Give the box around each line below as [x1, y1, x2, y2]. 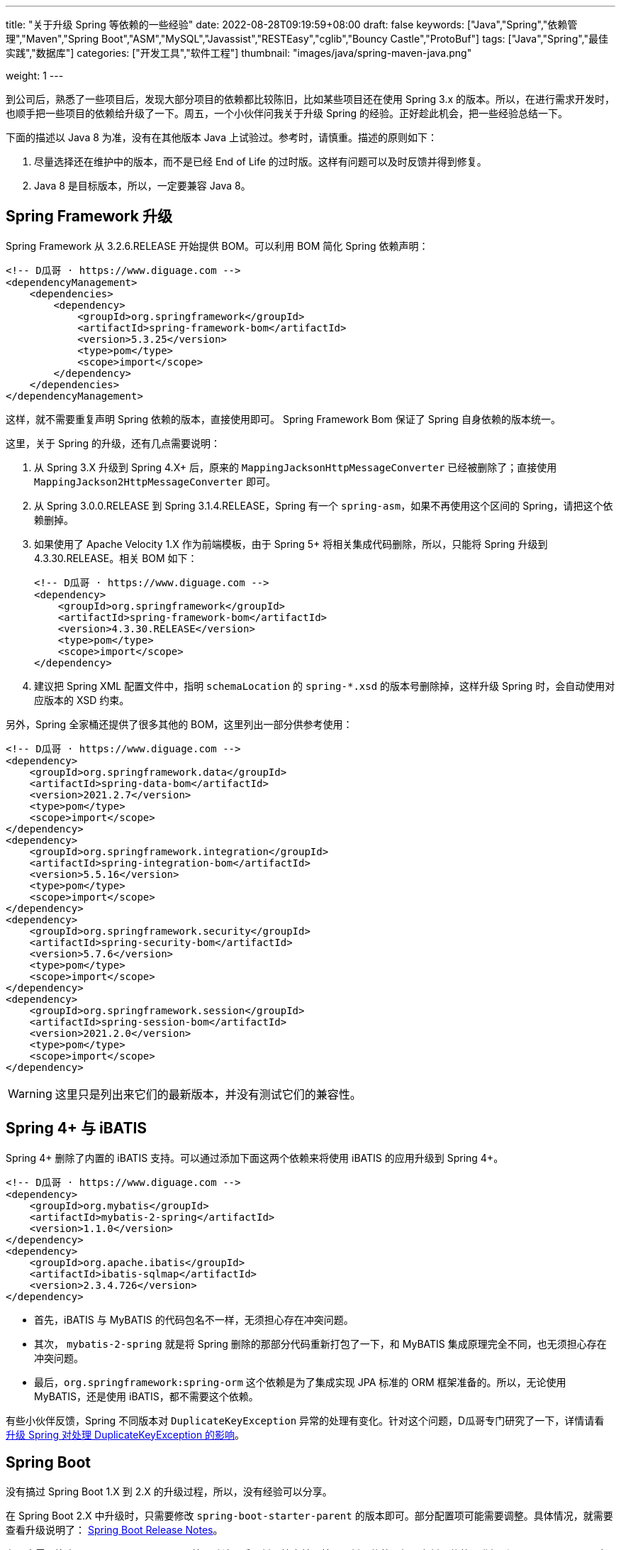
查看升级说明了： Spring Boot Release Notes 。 [6, 1523, 223, 1536]
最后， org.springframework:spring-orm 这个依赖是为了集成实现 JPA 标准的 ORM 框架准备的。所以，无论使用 [34, 1375, 566, 1388]
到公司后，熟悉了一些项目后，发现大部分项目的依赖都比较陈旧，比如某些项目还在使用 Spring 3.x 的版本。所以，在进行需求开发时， [6, 93, 615, 105]
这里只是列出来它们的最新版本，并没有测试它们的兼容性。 [55, 1087, 362, 1101]
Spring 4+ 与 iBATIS [6, 1119, 147, 1138]
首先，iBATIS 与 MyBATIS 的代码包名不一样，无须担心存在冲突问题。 [34, 1313, 354, 1326]
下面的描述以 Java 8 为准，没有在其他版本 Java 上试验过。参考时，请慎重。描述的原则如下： [6, 131, 437, 143]
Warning [8, 1086, 52, 1101]
